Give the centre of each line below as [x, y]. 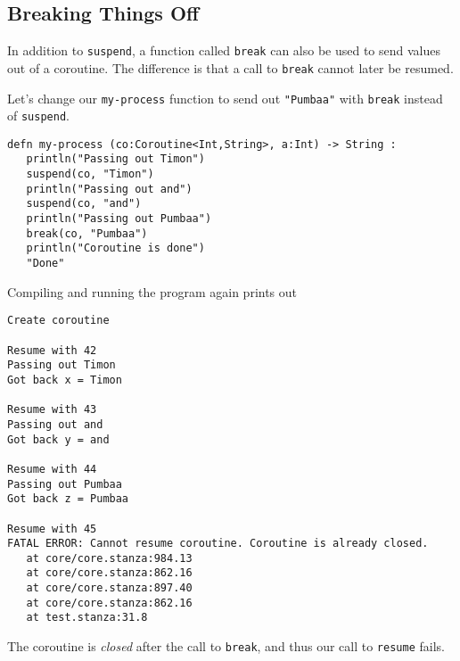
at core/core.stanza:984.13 [109, 558]
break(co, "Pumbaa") [87, 233]
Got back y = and [58, 439]
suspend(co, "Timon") [90, 174]
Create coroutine [58, 321]
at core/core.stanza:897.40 [109, 588]
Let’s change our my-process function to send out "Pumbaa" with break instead [225, 98]
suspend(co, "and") [84, 204]
